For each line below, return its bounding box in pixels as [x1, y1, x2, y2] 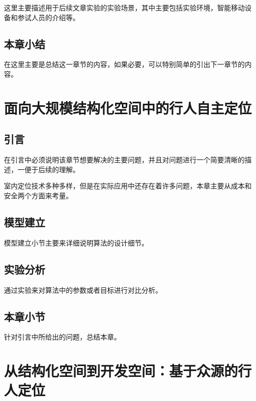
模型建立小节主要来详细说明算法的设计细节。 [4, 237, 148, 247]
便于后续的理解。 [24, 164, 80, 174]
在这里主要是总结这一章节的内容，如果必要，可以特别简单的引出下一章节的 [4, 59, 245, 69]
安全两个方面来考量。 [4, 190, 73, 200]
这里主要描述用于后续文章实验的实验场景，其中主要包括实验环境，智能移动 [4, 2, 245, 12]
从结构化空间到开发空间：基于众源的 [4, 361, 238, 381]
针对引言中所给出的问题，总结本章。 [4, 332, 121, 342]
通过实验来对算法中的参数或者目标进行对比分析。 [4, 284, 162, 295]
